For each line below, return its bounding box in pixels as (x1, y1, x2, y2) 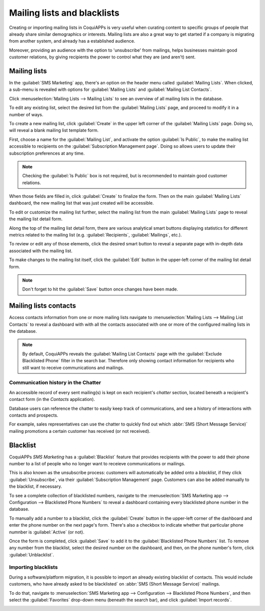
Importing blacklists (9, 564, 58, 571)
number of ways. (9, 111, 44, 117)
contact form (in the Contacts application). (9, 397, 95, 402)
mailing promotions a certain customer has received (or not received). (9, 428, 151, 434)
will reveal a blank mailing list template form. (9, 128, 99, 133)
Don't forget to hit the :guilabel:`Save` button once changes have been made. (22, 286, 179, 292)
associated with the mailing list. (9, 248, 73, 254)
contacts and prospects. (9, 412, 58, 418)
